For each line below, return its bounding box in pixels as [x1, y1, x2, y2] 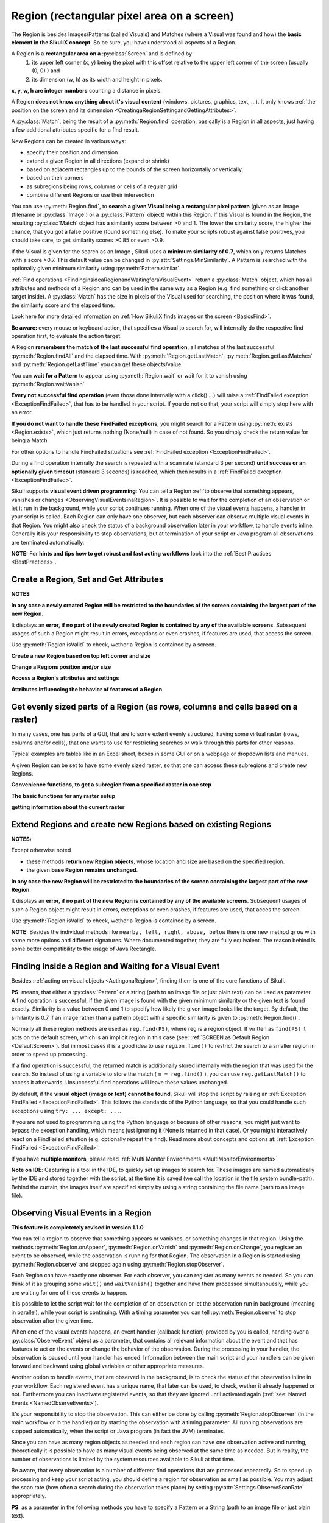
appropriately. [11, 1493, 47, 1500]
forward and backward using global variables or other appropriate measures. [11, 1362, 205, 1369]
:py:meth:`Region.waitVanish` [11, 381, 85, 387]
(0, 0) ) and [32, 67, 60, 74]
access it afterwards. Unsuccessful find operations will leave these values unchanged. [11, 1079, 228, 1086]
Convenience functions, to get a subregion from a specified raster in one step [11, 781, 212, 788]
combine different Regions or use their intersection [26, 191, 155, 199]
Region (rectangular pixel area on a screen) [11, 9, 235, 23]
